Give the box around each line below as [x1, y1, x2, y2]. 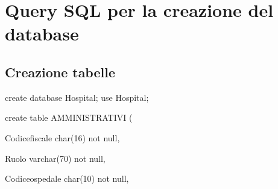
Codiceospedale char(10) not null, [5, 172, 129, 185]
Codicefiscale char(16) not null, [5, 131, 120, 144]
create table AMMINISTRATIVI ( [5, 111, 133, 124]
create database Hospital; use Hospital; [5, 91, 149, 103]
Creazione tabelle [5, 62, 115, 81]
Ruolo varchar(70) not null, [5, 152, 106, 164]
